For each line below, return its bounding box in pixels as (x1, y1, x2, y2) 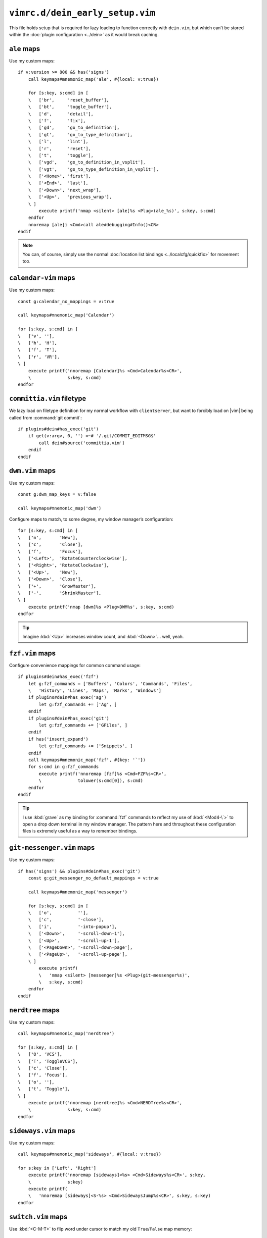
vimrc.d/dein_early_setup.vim (9, 7, 156, 18)
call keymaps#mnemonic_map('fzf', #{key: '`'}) (28, 757, 146, 763)
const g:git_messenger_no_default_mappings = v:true (28, 876, 159, 881)
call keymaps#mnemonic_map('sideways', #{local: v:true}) (18, 1151, 162, 1157)
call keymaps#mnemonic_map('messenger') (28, 889, 128, 895)
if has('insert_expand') (28, 736, 89, 742)
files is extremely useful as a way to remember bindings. (22, 828, 138, 834)
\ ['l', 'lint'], (28, 139, 89, 145)
